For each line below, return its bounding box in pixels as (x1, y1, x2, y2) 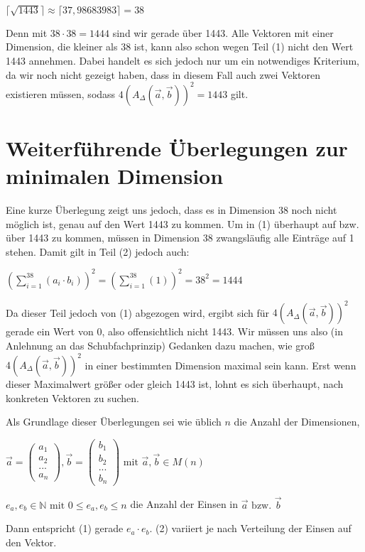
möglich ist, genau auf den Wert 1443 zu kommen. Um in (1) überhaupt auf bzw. (6, 216, 359, 231)
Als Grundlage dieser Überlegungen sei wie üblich (6, 414, 222, 429)
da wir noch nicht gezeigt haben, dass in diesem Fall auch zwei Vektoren (6, 67, 321, 82)
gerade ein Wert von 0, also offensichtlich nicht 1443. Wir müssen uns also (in (6, 324, 343, 339)
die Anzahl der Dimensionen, (234, 414, 360, 429)
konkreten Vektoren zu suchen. (6, 390, 139, 405)
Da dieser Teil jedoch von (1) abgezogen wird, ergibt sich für (6, 305, 270, 320)
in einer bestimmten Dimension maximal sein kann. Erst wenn (85, 357, 356, 372)
